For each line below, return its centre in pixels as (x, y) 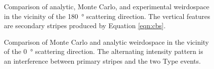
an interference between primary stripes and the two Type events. (102, 60)
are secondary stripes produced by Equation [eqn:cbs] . (85, 26)
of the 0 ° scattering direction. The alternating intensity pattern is (104, 51)
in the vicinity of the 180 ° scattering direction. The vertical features (107, 16)
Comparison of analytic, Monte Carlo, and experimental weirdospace (107, 6)
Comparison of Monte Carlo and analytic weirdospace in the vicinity (107, 42)
